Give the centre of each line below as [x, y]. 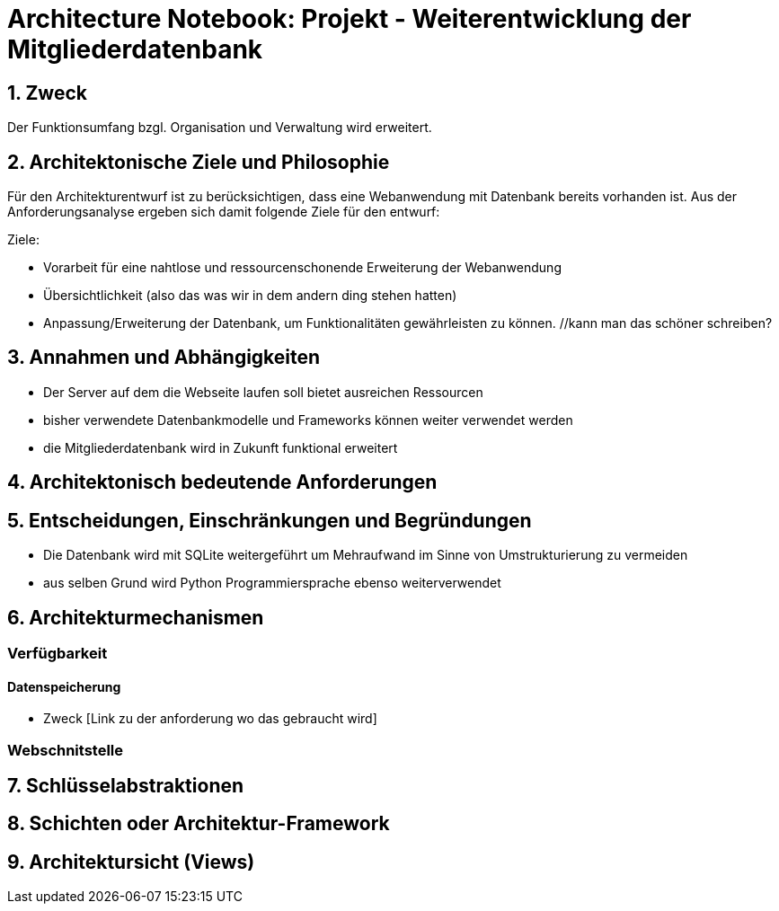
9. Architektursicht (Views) [131, 862]
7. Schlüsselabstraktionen [126, 785]
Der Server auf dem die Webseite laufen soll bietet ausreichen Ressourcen [263, 392]
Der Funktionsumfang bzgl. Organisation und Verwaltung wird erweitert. [220, 128]
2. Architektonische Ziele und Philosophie [199, 162]
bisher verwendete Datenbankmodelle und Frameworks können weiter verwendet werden [308, 420]
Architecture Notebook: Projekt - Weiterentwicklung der [350, 19]
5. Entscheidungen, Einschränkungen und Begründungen [270, 520]
